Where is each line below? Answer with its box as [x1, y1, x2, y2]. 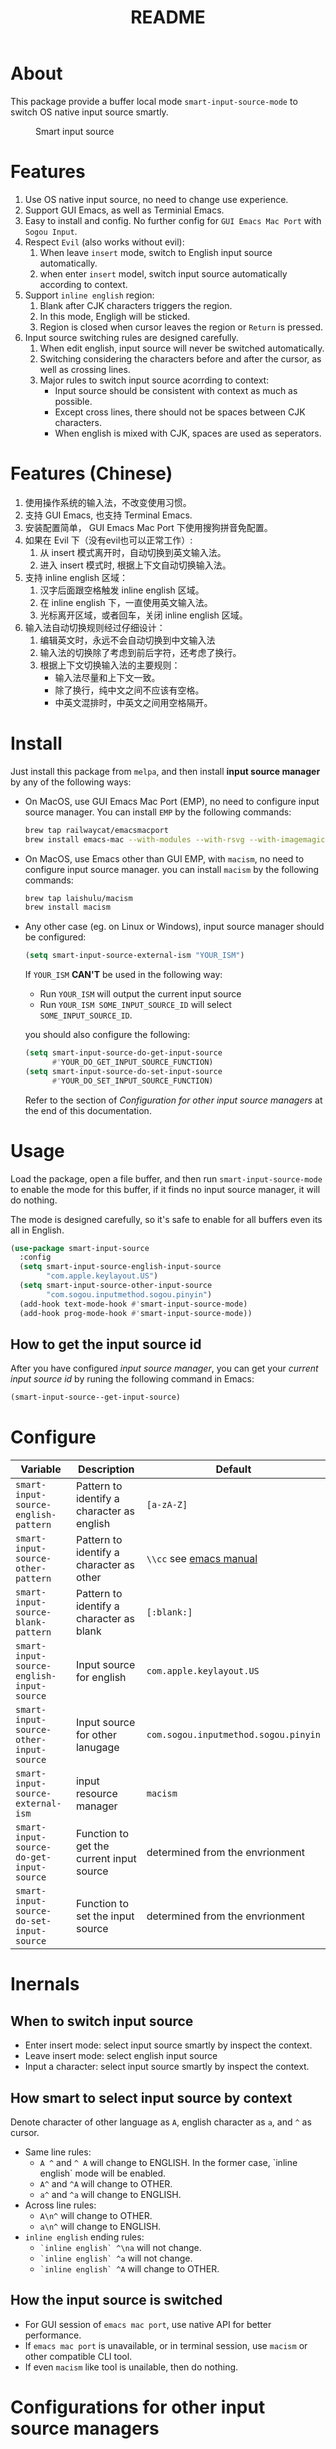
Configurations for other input [10, 2396, 266, 2418]
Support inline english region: [24, 289, 155, 301]
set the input [75, 1909, 135, 1923]
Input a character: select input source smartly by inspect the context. [24, 2061, 310, 2073]
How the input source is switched [10, 2292, 223, 2309]
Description [78, 1462, 135, 1476]
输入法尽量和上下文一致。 [54, 671, 161, 683]
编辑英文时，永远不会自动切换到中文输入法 [39, 634, 216, 646]
